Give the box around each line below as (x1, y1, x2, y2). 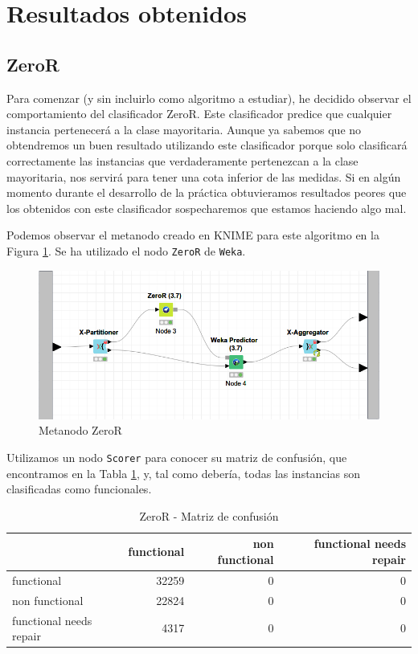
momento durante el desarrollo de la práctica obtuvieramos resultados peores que (6, 184, 407, 201)
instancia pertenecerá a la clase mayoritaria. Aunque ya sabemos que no (6, 121, 362, 137)
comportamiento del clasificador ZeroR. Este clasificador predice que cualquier (6, 105, 392, 122)
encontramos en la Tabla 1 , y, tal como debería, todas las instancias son (6, 464, 360, 481)
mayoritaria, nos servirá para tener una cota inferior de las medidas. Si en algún (6, 168, 401, 185)
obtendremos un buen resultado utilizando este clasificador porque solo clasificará (6, 137, 408, 153)
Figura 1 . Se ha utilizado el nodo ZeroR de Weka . (6, 242, 246, 259)
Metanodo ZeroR (39, 422, 122, 439)
